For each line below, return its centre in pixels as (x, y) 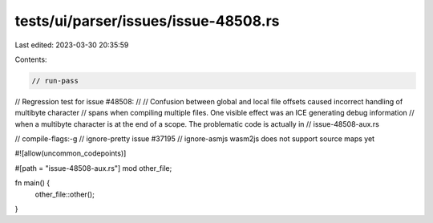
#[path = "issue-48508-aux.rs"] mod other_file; (93, 168)
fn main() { (32, 183)
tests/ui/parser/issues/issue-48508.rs (147, 21)
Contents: (31, 59)
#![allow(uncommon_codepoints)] (71, 153)
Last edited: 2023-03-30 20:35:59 (72, 45)
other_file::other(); (65, 194)
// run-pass (55, 81)
